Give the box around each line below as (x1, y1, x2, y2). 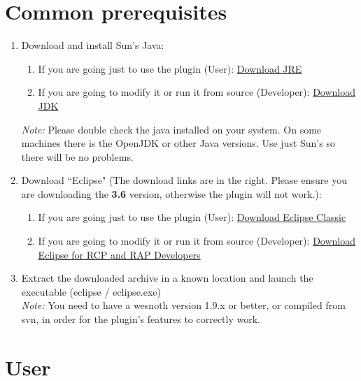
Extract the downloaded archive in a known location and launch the (21, 271, 313, 285)
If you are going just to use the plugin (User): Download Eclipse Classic (38, 210, 346, 224)
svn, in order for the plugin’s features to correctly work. (21, 312, 260, 326)
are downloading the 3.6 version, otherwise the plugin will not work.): (21, 186, 322, 201)
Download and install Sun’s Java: (21, 38, 164, 52)
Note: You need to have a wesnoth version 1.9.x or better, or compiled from (21, 298, 346, 312)
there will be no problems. (21, 149, 134, 164)
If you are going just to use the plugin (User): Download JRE (38, 61, 302, 76)
